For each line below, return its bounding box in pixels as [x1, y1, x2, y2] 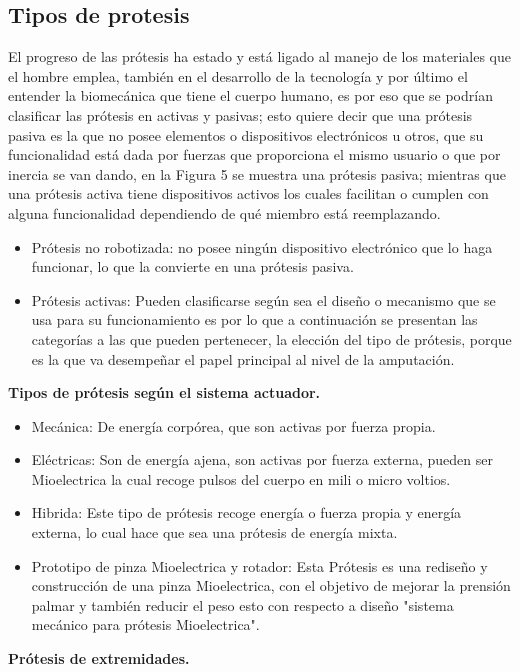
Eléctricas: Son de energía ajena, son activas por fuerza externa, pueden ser [31, 449, 493, 470]
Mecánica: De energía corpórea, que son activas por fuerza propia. [31, 415, 436, 436]
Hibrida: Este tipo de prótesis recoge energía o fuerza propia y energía [31, 502, 462, 523]
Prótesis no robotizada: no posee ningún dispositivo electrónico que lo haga [31, 236, 493, 257]
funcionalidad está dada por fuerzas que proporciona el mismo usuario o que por [8, 144, 501, 165]
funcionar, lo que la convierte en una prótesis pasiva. [31, 256, 354, 277]
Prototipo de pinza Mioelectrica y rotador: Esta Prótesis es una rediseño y [31, 555, 488, 576]
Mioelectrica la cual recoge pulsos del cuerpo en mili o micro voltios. [31, 468, 451, 489]
